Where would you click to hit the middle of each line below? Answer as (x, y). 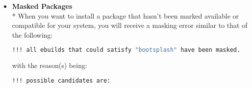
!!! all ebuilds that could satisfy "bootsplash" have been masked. (126, 50)
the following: (32, 34)
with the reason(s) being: (50, 65)
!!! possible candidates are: (61, 80)
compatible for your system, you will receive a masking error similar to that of (130, 25)
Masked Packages (42, 6)
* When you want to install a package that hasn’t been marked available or (126, 15)
